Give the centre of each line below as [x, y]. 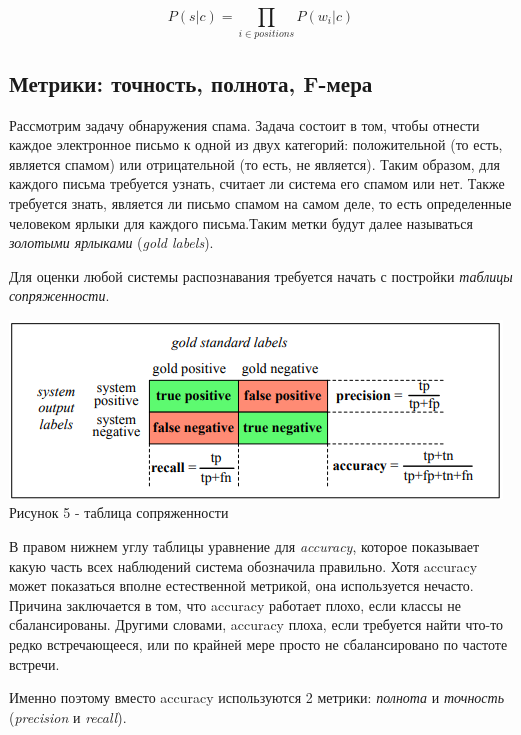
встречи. [34, 663]
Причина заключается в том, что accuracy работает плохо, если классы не [235, 604]
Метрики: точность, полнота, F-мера [191, 82]
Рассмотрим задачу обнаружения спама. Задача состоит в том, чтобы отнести [244, 124]
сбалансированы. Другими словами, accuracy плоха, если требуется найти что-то [256, 624]
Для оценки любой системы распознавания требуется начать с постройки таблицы [261, 275]
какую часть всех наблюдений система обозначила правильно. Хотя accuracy [243, 565]
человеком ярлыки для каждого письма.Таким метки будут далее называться [241, 222]
